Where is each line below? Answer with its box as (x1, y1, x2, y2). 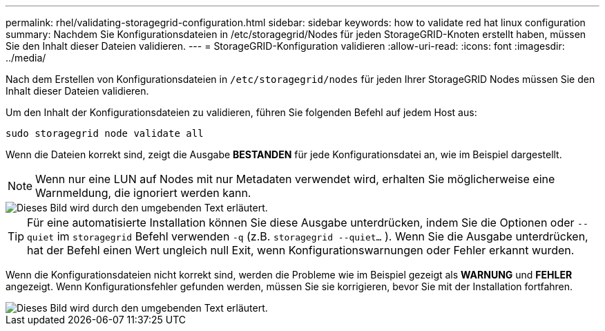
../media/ (6, 52, 46, 64)
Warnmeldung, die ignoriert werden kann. (35, 186, 251, 200)
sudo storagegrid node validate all (6, 128, 204, 139)
